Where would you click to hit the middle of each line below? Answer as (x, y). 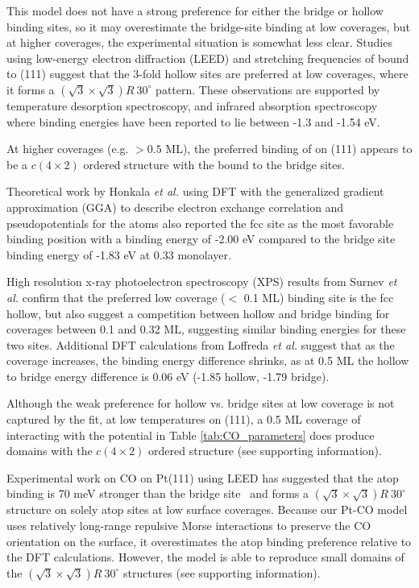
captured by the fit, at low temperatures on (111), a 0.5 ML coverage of (184, 419)
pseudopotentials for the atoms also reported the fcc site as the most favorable (200, 223)
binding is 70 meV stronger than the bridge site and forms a (158, 493)
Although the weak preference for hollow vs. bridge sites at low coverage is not (201, 403)
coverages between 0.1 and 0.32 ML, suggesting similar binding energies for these (206, 329)
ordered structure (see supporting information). (265, 451)
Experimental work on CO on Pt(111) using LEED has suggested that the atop (203, 477)
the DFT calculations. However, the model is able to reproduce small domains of (205, 557)
